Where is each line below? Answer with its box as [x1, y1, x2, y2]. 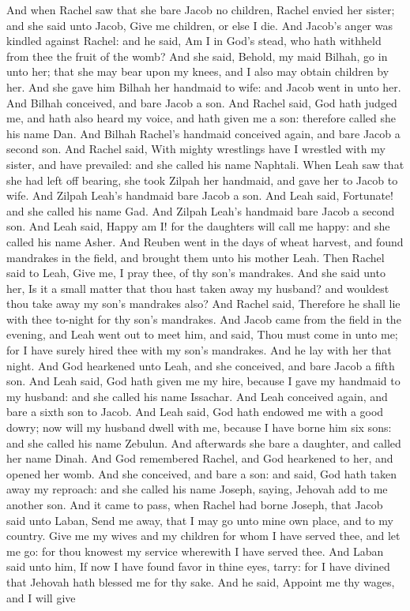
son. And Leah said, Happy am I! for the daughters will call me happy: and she [6, 218, 390, 234]
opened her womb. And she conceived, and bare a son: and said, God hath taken [6, 465, 397, 482]
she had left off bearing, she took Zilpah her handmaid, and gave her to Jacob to [6, 171, 398, 188]
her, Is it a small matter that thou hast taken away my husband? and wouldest [6, 279, 389, 296]
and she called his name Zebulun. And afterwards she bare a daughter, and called [6, 434, 401, 451]
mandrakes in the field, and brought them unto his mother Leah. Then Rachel [6, 249, 385, 265]
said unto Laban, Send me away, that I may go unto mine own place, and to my [6, 512, 393, 528]
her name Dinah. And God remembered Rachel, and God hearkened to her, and [6, 450, 393, 467]
